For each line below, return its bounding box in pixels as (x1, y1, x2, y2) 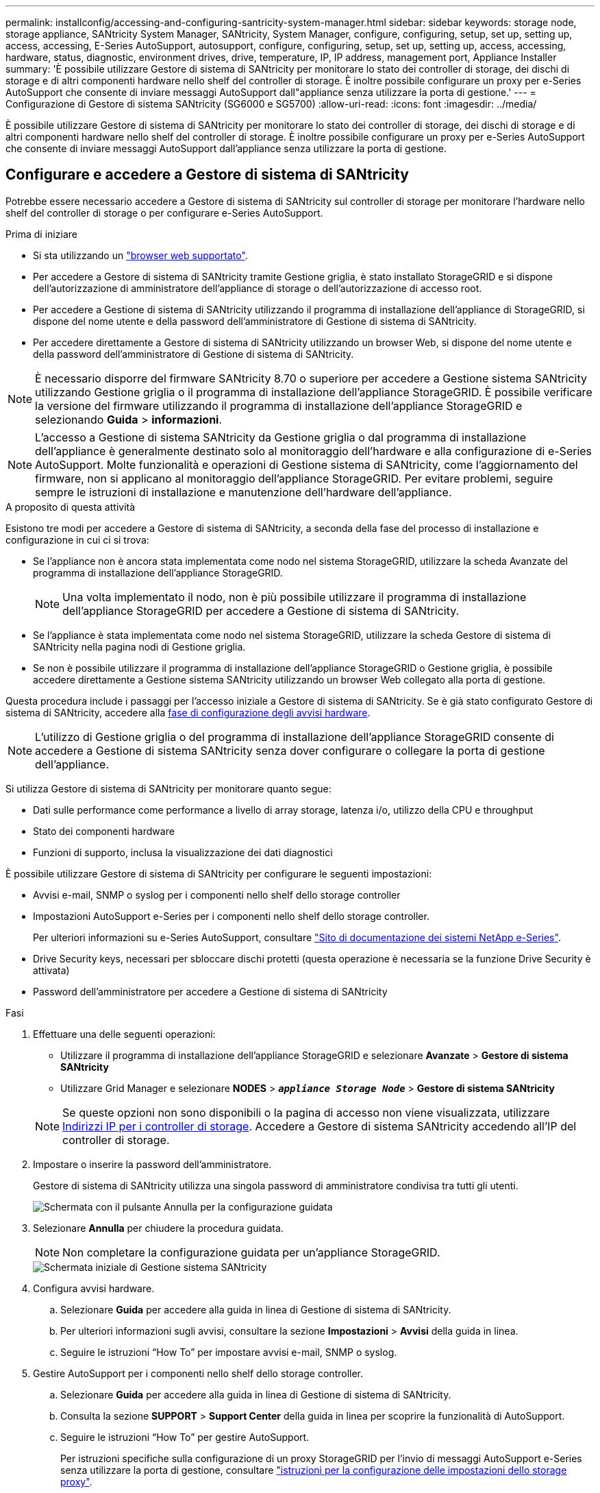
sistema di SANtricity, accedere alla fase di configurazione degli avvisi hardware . (5, 706, 371, 718)
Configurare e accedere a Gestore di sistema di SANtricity (5, 166, 409, 184)
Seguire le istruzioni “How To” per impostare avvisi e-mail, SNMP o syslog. (60, 1346, 397, 1358)
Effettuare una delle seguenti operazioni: (33, 1028, 216, 1040)
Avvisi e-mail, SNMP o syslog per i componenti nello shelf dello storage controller (33, 888, 401, 901)
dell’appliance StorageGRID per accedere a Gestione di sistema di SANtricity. (62, 603, 460, 618)
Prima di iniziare (5, 228, 77, 240)
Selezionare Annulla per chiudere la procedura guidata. (33, 1222, 284, 1234)
